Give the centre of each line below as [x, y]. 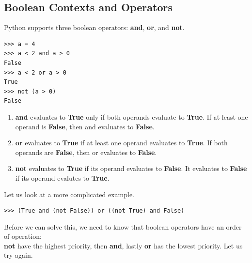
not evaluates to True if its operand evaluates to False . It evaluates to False [131, 168]
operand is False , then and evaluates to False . [85, 126]
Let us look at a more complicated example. [69, 194]
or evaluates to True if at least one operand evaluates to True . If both [121, 143]
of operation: [23, 236]
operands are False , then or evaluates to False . [86, 152]
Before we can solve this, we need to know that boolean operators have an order [123, 226]
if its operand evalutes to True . [62, 178]
